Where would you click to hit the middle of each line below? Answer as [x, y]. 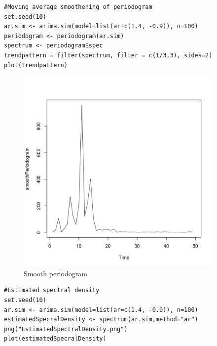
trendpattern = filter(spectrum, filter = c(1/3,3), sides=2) [108, 55]
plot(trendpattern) [36, 65]
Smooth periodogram [55, 273]
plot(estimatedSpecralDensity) [55, 339]
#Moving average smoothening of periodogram [78, 7]
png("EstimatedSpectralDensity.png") [66, 329]
